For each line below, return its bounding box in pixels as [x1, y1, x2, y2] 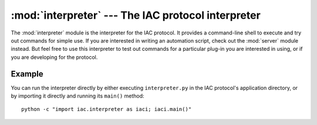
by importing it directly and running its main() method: [11, 92, 144, 99]
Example [11, 69, 43, 79]
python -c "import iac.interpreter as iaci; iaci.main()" [21, 106, 192, 113]
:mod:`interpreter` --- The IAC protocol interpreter [11, 9, 261, 22]
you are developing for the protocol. [11, 53, 98, 61]
